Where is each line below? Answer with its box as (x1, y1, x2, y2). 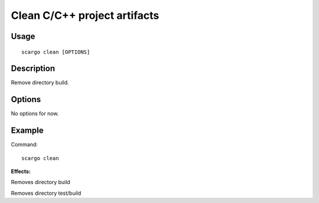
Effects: (11, 168, 31, 175)
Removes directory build (11, 179, 70, 186)
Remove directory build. (11, 79, 69, 86)
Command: (11, 141, 38, 148)
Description (11, 64, 56, 74)
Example (11, 126, 44, 136)
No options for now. (11, 110, 59, 117)
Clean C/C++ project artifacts (11, 9, 159, 22)
